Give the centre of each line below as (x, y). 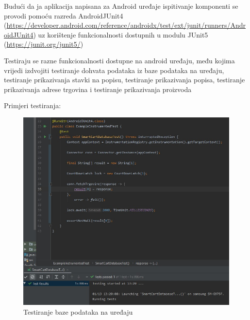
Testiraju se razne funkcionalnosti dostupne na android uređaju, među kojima (119, 60)
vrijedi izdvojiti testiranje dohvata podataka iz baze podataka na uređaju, (114, 70)
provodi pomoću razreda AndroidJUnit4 (64, 15)
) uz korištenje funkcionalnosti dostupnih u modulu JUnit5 (121, 34)
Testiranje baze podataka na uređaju (78, 311)
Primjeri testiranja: (33, 105)
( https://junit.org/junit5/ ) (44, 44)
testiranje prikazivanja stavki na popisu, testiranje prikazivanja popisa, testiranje (125, 80)
